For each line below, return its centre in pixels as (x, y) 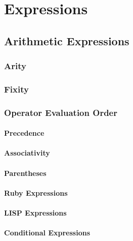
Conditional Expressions (47, 233)
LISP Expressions (35, 213)
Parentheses (25, 173)
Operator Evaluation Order (61, 112)
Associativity (27, 153)
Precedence (24, 133)
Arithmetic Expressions (67, 40)
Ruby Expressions (36, 192)
